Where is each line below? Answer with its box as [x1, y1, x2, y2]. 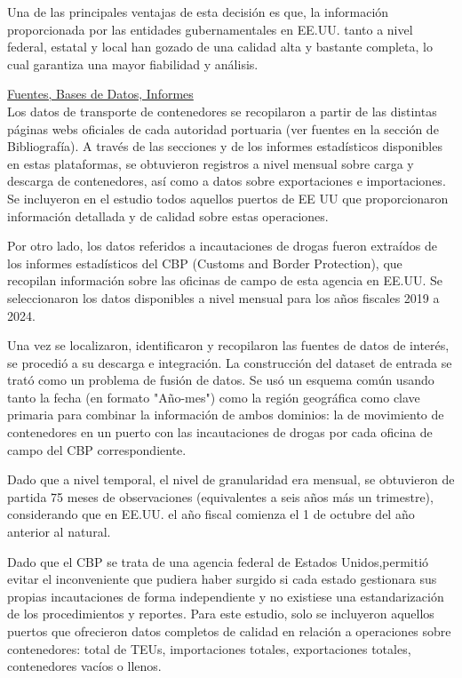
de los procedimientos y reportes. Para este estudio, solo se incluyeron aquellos [7, 604, 434, 623]
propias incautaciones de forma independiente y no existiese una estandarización [7, 586, 444, 605]
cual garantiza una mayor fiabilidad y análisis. [7, 54, 259, 73]
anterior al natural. [7, 522, 111, 541]
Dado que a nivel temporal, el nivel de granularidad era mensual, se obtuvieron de [7, 470, 455, 489]
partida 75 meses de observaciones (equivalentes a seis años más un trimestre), [7, 487, 434, 506]
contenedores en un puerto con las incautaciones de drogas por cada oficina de [7, 423, 433, 442]
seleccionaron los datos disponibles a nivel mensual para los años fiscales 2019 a [7, 288, 440, 307]
